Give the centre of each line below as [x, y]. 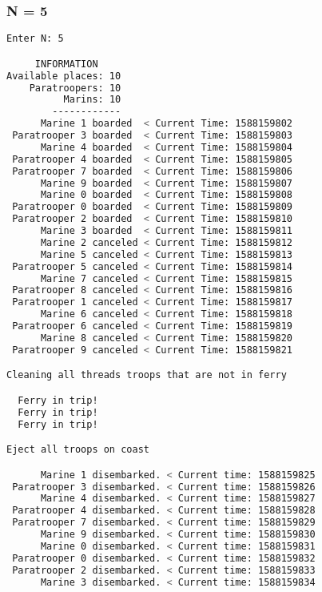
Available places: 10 [64, 76]
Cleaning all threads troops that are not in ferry [147, 375]
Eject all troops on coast [78, 450]
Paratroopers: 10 [75, 88]
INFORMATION [66, 64]
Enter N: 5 [35, 39]
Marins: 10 [92, 100]
